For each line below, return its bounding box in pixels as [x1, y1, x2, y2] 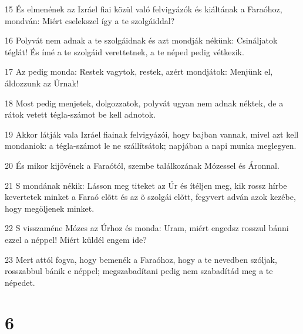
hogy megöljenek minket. [5, 202, 95, 214]
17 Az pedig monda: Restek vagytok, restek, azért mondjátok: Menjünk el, [5, 65, 273, 78]
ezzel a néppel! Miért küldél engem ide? [5, 233, 147, 245]
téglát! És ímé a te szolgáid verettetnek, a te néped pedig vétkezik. [5, 45, 244, 58]
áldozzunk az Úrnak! [5, 76, 79, 89]
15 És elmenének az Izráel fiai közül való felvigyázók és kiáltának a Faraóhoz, [5, 3, 282, 15]
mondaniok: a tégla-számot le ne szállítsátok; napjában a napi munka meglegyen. [5, 139, 297, 152]
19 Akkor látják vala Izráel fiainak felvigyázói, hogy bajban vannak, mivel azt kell [5, 128, 299, 140]
